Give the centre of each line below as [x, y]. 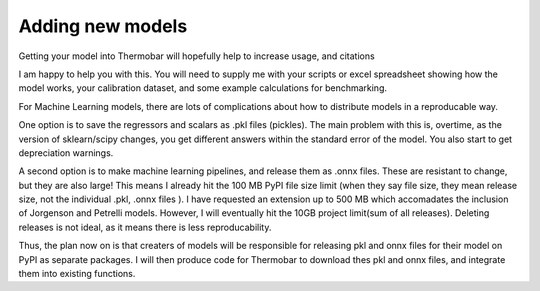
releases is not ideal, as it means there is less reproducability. [145, 227]
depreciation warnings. [66, 152]
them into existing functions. [77, 274]
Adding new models [103, 26]
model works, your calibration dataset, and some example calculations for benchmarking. [203, 88]
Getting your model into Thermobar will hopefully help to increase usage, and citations [196, 56]
